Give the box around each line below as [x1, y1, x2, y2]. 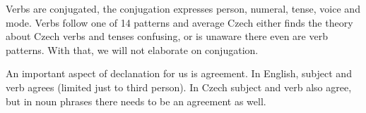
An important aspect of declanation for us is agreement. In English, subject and [6, 66, 352, 81]
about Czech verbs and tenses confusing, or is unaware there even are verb [6, 29, 328, 44]
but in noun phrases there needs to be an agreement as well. [6, 93, 266, 108]
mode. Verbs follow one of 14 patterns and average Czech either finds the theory [6, 15, 353, 29]
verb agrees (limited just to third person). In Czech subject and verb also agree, [6, 79, 352, 94]
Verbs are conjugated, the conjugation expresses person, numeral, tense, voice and [6, 1, 360, 15]
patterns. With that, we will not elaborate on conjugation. [6, 42, 259, 57]
